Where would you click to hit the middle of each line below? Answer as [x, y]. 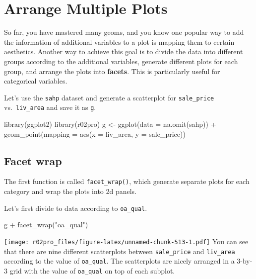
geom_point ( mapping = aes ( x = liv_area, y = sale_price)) [95, 134]
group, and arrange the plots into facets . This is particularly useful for [112, 71]
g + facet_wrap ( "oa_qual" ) [46, 225]
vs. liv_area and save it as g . [50, 107]
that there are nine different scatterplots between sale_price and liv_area [120, 251]
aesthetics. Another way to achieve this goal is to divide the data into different [124, 51]
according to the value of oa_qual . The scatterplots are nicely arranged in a [119, 261]
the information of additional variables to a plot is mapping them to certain [119, 42]
